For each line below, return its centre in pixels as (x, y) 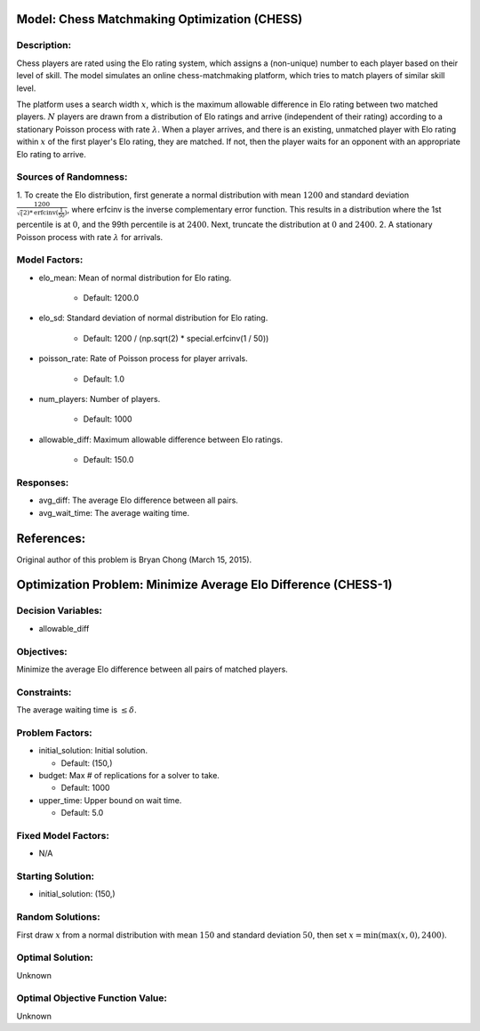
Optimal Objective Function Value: (92, 998)
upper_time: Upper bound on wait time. (110, 800)
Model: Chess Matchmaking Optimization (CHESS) (160, 19)
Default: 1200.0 (111, 298)
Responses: (43, 482)
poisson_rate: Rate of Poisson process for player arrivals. (143, 358)
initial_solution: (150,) (77, 894)
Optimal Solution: (55, 958)
